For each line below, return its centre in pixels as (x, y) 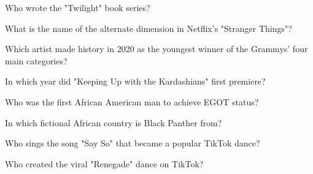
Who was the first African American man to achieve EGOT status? (132, 101)
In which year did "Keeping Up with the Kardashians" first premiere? (135, 81)
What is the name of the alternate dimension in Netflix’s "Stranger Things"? (149, 28)
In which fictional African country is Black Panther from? (114, 122)
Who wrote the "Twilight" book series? (78, 7)
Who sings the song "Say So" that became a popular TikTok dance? (133, 143)
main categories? (36, 60)
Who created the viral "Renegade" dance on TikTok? (104, 163)
